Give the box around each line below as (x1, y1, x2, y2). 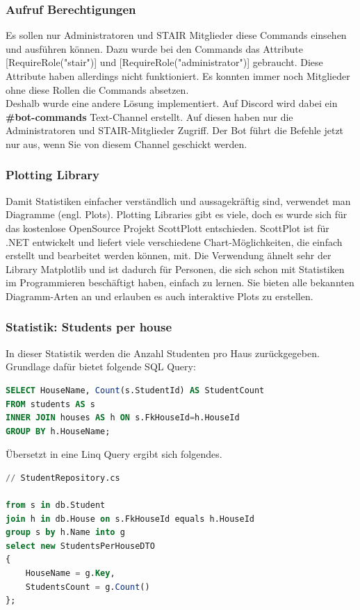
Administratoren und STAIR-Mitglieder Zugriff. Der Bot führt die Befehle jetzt (6, 123, 344, 138)
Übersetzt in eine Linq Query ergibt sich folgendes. (6, 447, 222, 461)
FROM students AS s (6, 399, 95, 409)
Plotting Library (6, 166, 100, 183)
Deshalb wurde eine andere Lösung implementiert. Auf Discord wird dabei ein (6, 96, 338, 110)
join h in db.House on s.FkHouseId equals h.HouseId (6, 513, 254, 524)
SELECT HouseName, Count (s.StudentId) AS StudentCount (6, 385, 265, 395)
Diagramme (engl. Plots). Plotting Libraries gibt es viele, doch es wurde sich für (6, 207, 347, 222)
